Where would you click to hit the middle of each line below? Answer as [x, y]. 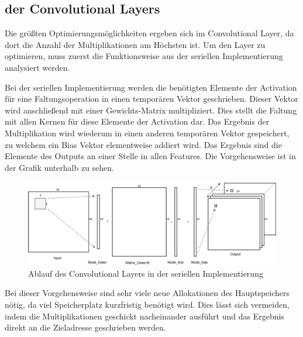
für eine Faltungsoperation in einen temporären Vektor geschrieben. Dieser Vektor [151, 99]
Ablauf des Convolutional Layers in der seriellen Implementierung [146, 273]
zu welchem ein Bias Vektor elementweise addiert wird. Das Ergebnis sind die [143, 144]
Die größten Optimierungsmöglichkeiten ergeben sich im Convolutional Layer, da [149, 33]
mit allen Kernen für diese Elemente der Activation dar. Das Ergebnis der [137, 121]
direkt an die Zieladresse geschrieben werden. [85, 327]
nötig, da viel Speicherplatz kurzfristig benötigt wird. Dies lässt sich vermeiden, [147, 304]
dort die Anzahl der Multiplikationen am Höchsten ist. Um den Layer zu [135, 44]
